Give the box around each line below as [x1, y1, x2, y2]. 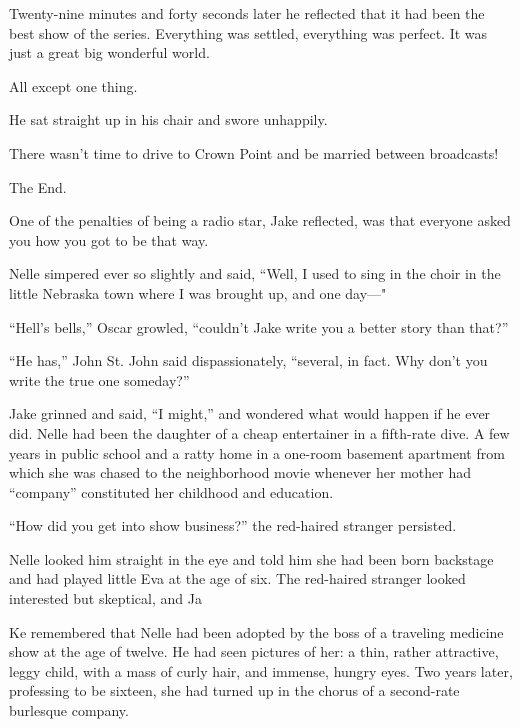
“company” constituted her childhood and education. [9, 481, 334, 502]
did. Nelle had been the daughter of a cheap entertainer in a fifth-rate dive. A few [9, 422, 510, 443]
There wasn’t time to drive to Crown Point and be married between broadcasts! [9, 142, 499, 163]
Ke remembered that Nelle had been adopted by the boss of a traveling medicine [9, 621, 504, 642]
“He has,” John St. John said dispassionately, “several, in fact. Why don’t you [9, 350, 488, 371]
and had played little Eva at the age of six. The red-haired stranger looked [9, 568, 466, 589]
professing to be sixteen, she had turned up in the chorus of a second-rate [9, 680, 460, 701]
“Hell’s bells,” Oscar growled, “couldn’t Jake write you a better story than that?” [9, 316, 509, 337]
